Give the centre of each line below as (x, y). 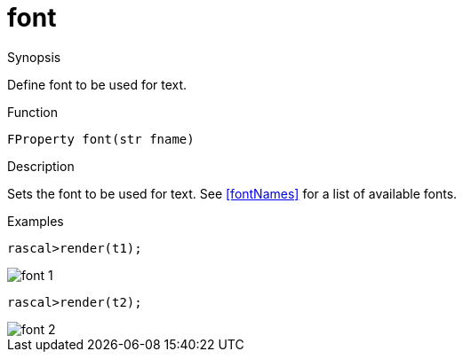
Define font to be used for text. (97, 84)
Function (32, 112)
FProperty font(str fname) (101, 139)
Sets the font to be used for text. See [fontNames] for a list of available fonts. (232, 193)
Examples (36, 221)
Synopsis (34, 57)
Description (41, 166)
